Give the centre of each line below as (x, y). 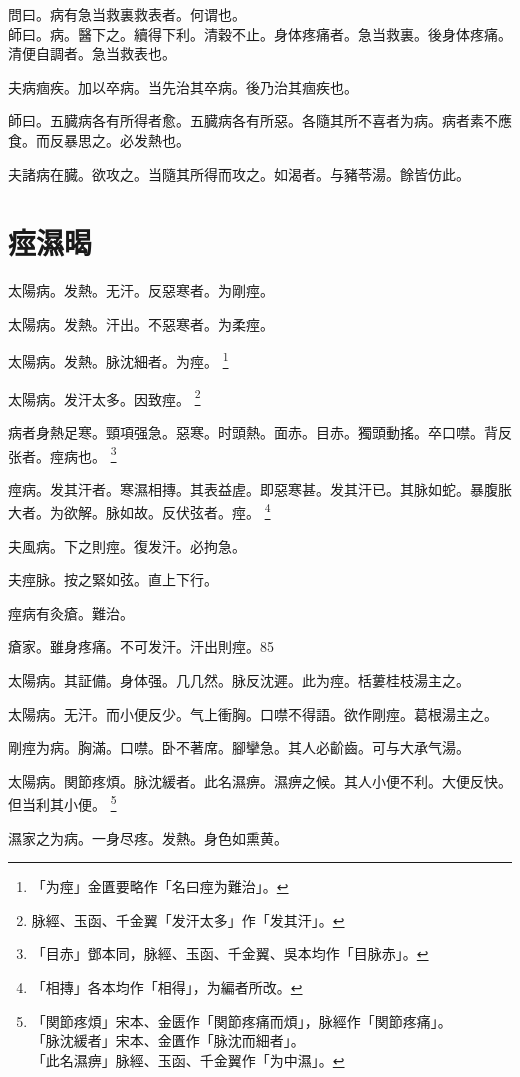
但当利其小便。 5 (62, 803)
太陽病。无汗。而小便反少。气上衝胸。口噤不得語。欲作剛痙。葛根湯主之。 (253, 713)
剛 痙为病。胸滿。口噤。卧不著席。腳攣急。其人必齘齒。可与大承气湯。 (239, 747)
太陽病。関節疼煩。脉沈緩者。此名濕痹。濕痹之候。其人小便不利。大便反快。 (260, 780)
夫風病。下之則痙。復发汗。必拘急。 (127, 545)
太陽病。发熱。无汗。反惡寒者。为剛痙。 (141, 290)
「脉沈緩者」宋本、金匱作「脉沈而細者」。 (168, 1040)
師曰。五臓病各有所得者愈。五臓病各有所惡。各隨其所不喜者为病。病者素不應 (260, 120)
